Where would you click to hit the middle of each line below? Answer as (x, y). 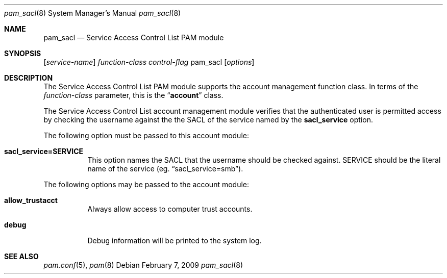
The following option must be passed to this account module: (146, 135)
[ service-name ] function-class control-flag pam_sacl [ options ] (149, 62)
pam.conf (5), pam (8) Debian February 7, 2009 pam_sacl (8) (143, 265)
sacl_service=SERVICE (44, 151)
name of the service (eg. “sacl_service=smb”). (165, 169)
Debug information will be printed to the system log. (175, 241)
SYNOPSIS (23, 53)
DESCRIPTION (29, 78)
